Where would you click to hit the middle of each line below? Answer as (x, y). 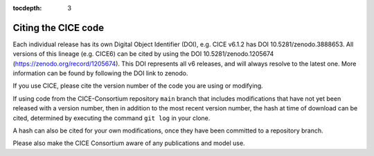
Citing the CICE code (58, 28)
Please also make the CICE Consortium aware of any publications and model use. (129, 143)
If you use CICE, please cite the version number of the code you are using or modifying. (138, 86)
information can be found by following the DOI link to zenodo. (100, 73)
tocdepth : (27, 8)
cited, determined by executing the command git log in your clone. (112, 118)
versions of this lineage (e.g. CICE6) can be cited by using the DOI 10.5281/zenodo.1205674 (143, 54)
